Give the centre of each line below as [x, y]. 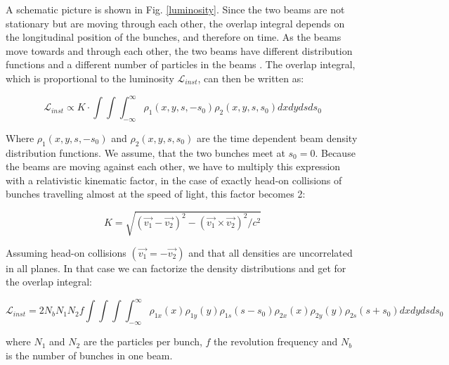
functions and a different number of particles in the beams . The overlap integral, [181, 64]
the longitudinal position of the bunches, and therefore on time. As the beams [174, 37]
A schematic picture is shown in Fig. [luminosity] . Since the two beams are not [175, 9]
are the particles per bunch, [143, 341]
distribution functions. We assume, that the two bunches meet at [145, 152]
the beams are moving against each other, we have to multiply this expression [173, 166]
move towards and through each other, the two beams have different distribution [179, 50]
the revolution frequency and [276, 341]
